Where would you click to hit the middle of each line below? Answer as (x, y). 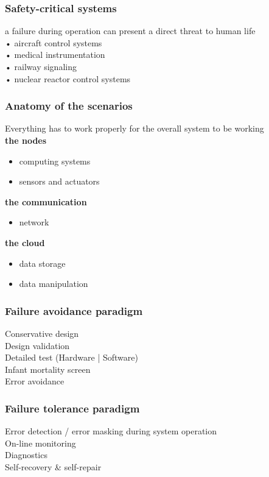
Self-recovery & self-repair (53, 466)
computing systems (55, 161)
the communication (46, 201)
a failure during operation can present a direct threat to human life (130, 31)
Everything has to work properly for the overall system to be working (134, 128)
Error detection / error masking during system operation (111, 431)
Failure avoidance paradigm (74, 310)
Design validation (37, 345)
